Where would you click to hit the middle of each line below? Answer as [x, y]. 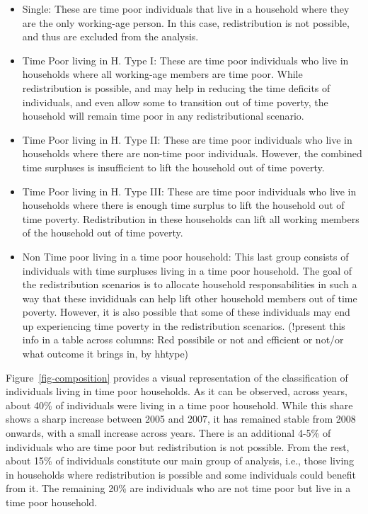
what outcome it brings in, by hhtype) [105, 354]
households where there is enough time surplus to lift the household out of [183, 205]
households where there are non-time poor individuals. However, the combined [192, 153]
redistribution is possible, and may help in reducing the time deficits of [176, 87]
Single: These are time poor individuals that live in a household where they [186, 8]
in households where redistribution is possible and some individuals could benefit [181, 474]
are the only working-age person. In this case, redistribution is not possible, [186, 22]
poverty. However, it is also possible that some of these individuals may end [186, 312]
